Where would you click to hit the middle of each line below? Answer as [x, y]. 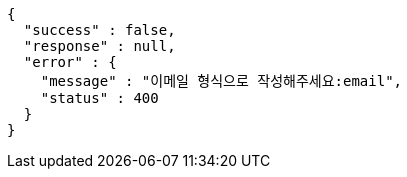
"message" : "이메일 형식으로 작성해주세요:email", [221, 81]
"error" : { [70, 62]
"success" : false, [99, 30]
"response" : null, [99, 46]
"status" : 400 [99, 98]
